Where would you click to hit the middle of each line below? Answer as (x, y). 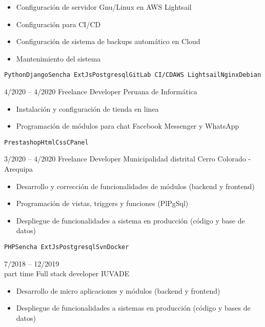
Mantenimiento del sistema (58, 58)
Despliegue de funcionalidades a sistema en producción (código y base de (130, 220)
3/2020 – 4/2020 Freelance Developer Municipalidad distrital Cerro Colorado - (128, 159)
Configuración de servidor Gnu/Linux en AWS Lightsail (104, 7)
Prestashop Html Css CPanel (46, 142)
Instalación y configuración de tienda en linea (87, 108)
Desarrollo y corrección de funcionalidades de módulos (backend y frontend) (135, 186)
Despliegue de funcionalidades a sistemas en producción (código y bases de (133, 308)
